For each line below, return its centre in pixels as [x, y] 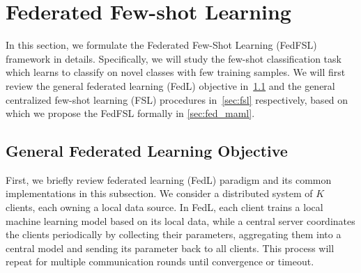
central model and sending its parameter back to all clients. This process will [170, 248]
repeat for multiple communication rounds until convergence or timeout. [160, 262]
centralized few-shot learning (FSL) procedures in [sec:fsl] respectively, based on [177, 99]
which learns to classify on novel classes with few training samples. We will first [176, 72]
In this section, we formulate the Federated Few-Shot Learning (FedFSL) [161, 45]
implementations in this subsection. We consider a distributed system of [159, 193]
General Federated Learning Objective [147, 151]
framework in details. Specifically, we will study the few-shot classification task [174, 58]
